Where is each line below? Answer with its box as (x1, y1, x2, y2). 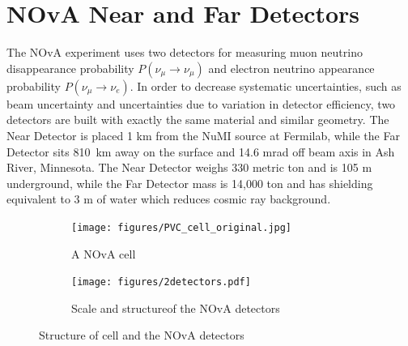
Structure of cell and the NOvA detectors (39, 327, 244, 344)
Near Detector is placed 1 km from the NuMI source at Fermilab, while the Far (6, 126, 400, 143)
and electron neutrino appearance (208, 59, 375, 76)
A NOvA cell (71, 245, 136, 262)
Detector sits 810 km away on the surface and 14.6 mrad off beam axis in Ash (6, 143, 395, 160)
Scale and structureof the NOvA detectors (71, 299, 280, 316)
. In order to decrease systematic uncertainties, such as (130, 77, 402, 94)
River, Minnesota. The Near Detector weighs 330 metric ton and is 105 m (6, 159, 372, 176)
